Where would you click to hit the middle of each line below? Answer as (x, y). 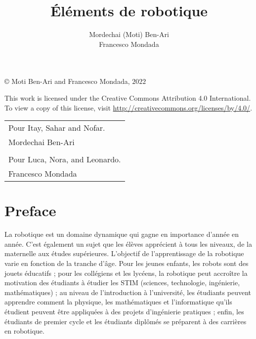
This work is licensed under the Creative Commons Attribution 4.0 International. (128, 97)
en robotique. (24, 331)
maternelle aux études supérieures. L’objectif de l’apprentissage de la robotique (124, 253)
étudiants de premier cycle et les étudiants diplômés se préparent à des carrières (126, 321)
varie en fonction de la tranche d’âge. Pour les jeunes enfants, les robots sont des (127, 263)
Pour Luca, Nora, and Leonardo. (65, 159)
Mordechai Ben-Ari (42, 142)
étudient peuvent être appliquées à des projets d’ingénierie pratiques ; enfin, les (124, 311)
